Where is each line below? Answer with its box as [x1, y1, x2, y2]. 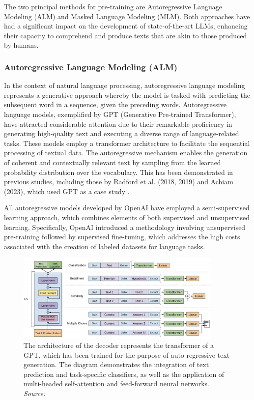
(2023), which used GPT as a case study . [4, 186, 130, 196]
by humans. [4, 40, 39, 50]
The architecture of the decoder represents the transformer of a [24, 340, 214, 350]
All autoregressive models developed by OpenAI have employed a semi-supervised [4, 202, 250, 213]
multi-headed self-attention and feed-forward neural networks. [24, 378, 209, 389]
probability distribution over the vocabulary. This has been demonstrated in [4, 167, 233, 177]
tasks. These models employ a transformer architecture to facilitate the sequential [4, 138, 250, 148]
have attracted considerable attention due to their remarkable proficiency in [4, 118, 232, 129]
